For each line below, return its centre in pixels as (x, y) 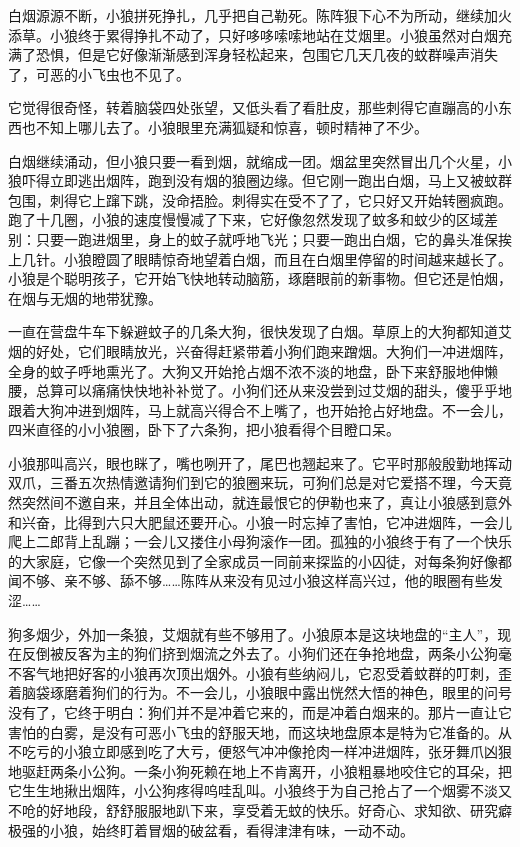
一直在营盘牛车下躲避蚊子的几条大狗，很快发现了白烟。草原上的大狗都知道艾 (260, 331)
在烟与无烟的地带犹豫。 (85, 297)
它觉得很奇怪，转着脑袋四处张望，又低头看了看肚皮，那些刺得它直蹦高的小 (253, 107)
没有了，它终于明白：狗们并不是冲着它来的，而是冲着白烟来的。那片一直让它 (260, 712)
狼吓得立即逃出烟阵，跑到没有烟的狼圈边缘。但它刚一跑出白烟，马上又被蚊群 (260, 180)
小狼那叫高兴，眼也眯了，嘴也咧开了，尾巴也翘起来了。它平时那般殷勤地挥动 (260, 462)
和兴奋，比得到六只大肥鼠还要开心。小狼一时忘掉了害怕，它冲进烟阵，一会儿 (260, 521)
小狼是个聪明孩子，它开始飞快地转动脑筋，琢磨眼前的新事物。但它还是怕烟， (260, 278)
